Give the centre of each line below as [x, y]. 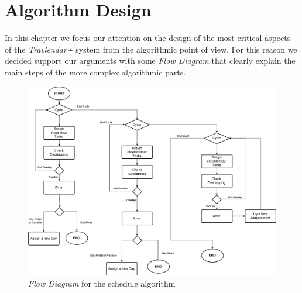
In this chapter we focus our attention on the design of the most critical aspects [148, 38]
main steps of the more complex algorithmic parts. [95, 72]
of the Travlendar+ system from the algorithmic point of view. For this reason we [151, 49]
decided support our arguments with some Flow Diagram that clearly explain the [150, 61]
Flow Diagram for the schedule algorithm [102, 283]
